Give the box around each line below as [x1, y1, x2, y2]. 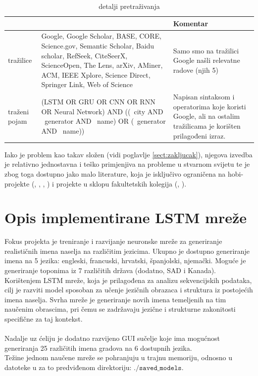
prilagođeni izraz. [173, 130, 226, 141]
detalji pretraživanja [99, 1, 160, 11]
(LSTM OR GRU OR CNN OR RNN [41, 96, 155, 107]
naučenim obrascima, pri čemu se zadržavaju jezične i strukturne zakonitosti [4, 304, 236, 314]
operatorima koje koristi [173, 101, 246, 111]
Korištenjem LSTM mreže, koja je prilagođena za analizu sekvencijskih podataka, [4, 275, 252, 285]
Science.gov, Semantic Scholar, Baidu [41, 41, 155, 51]
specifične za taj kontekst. [4, 313, 83, 324]
